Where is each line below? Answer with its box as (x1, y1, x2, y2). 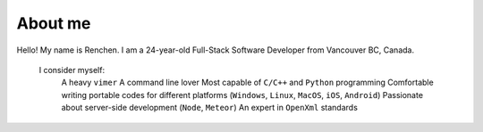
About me (16, 13, 91, 33)
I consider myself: (38, 64, 106, 75)
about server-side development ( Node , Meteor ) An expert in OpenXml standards (61, 103, 358, 113)
